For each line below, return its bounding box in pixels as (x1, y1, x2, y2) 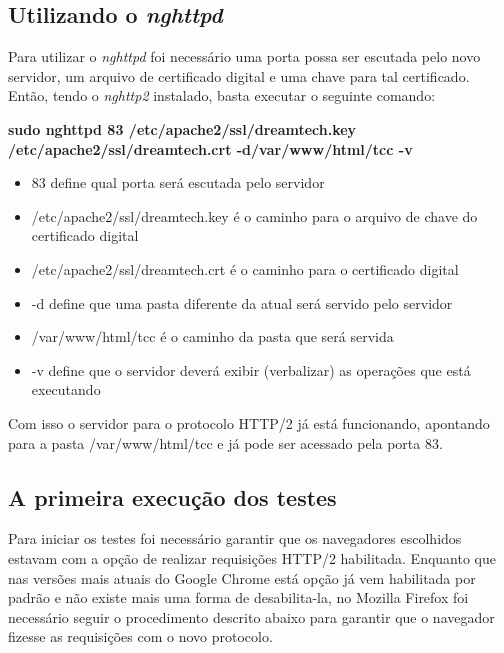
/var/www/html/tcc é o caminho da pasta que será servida (31, 326, 394, 347)
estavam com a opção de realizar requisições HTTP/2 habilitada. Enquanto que (8, 547, 496, 568)
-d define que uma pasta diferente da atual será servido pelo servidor (31, 292, 453, 313)
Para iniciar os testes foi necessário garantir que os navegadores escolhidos (8, 528, 462, 549)
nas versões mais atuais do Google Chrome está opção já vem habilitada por (8, 567, 476, 588)
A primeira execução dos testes (8, 481, 337, 512)
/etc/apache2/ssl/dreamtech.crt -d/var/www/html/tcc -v (8, 138, 413, 159)
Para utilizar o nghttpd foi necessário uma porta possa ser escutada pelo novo (8, 46, 481, 67)
